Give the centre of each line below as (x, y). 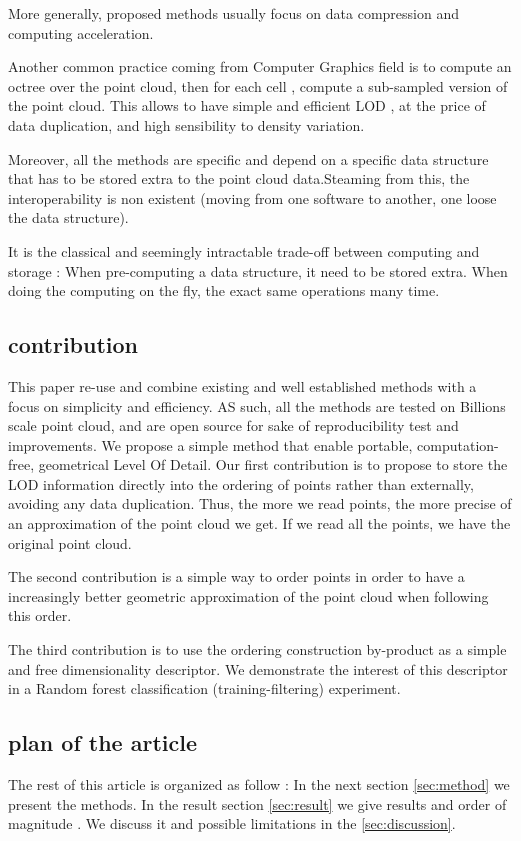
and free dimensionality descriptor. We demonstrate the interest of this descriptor (258, 668)
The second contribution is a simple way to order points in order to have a (236, 576)
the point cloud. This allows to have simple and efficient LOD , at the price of (247, 105)
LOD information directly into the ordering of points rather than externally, (241, 483)
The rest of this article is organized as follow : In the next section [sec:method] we (259, 784)
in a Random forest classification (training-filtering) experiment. (204, 688)
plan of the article (102, 742)
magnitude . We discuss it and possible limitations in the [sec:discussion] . (232, 823)
